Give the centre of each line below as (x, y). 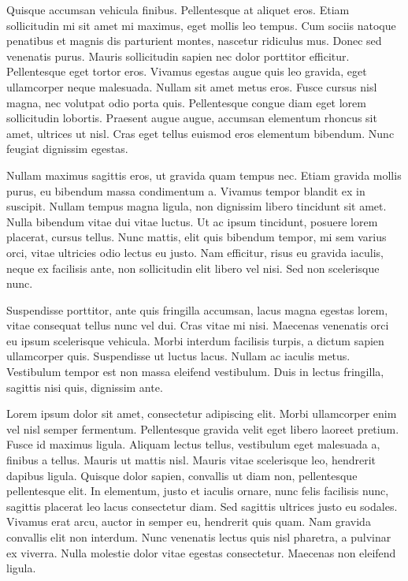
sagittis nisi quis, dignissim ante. (85, 387)
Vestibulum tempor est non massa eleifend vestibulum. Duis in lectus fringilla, (195, 372)
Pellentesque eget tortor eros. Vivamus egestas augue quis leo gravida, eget (187, 71)
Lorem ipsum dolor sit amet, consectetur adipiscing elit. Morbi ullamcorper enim (202, 413)
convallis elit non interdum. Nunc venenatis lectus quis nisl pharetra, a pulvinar (199, 537)
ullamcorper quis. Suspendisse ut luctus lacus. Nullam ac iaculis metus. (178, 356)
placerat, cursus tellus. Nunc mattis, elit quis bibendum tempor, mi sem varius (197, 237)
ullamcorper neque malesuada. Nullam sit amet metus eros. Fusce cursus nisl (192, 86)
